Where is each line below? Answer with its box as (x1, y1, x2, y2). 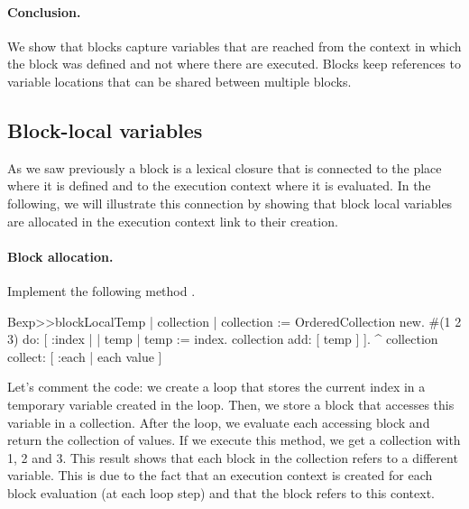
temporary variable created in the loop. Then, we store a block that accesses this (7, 394, 455, 413)
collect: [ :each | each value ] (7, 347, 162, 366)
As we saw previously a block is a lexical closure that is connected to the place (7, 158, 442, 177)
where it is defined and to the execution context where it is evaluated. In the (7, 176, 431, 195)
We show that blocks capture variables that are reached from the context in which (7, 36, 462, 55)
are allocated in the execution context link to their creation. (7, 211, 338, 230)
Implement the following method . (7, 281, 196, 300)
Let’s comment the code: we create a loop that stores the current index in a (7, 377, 426, 396)
